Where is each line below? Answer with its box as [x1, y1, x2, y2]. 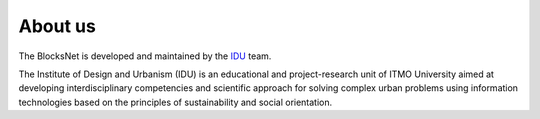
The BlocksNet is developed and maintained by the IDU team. [18, 50, 272, 62]
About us [18, 15, 97, 37]
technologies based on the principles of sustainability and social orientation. [18, 96, 333, 108]
